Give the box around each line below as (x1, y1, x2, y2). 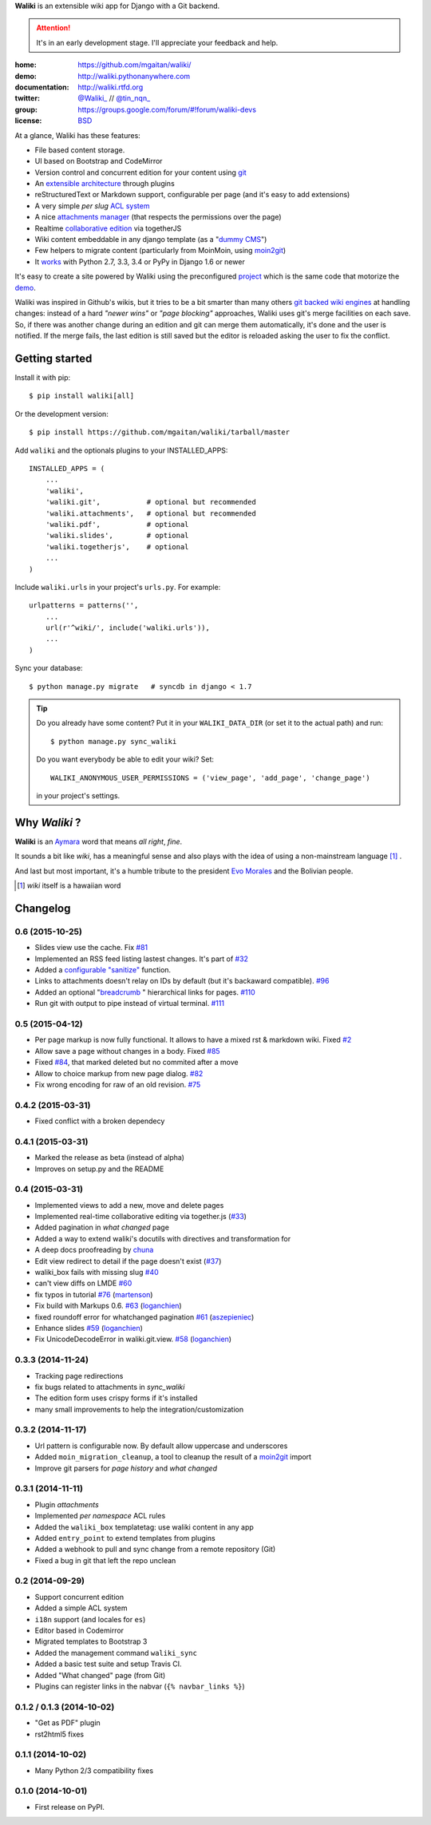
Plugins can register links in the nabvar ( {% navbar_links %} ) (34, 1681, 245, 1691)
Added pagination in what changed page (34, 1222, 169, 1233)
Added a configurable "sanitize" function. (34, 965, 172, 975)
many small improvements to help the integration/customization (34, 1404, 243, 1414)
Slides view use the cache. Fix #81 (34, 943, 148, 952)
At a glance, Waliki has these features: (14, 130, 141, 140)
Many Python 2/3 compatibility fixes (34, 1765, 154, 1776)
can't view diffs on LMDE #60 (34, 1278, 132, 1289)
